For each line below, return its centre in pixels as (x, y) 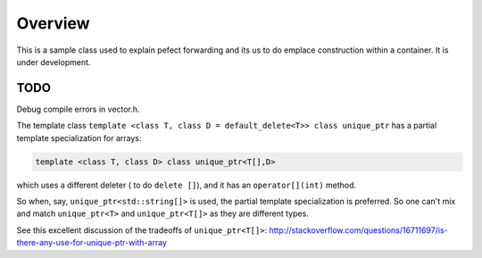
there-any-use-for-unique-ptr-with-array (91, 243)
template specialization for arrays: (79, 137)
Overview (53, 23)
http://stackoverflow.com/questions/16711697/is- (358, 230)
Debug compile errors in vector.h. (78, 109)
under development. (54, 62)
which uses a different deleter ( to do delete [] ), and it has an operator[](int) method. (187, 185)
